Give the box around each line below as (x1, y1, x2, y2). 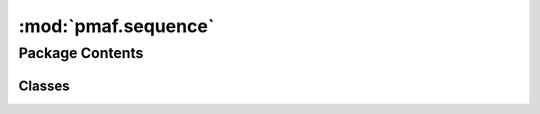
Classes (18, 77, 70, 94)
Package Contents (18, 44, 144, 62)
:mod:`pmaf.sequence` (18, 15, 215, 37)
